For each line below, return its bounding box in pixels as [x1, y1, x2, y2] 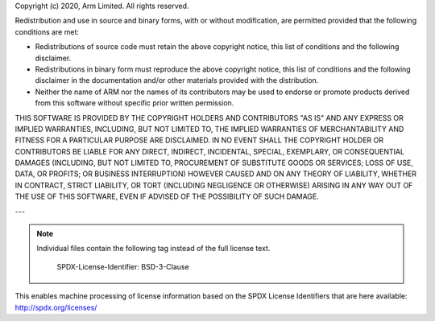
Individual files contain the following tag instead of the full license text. [36, 244, 271, 253]
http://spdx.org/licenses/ [14, 302, 97, 312]
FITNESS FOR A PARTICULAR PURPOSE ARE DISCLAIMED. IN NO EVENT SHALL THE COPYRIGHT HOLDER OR [14, 135, 384, 145]
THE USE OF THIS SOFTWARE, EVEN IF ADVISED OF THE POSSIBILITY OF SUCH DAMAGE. [14, 191, 320, 201]
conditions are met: [14, 27, 80, 36]
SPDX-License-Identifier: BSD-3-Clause [56, 261, 189, 271]
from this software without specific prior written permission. [35, 98, 234, 108]
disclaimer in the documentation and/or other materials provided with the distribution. [35, 76, 319, 85]
